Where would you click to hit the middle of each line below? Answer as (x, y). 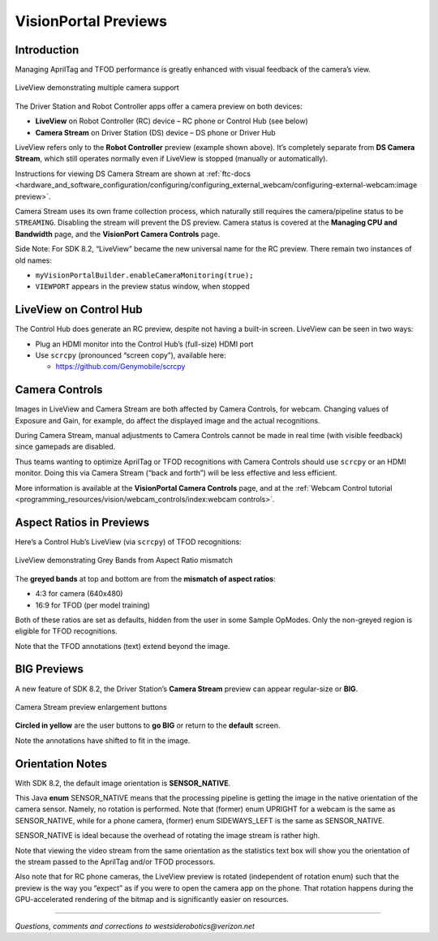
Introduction (47, 50)
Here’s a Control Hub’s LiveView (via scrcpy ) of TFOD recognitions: (129, 541)
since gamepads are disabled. (65, 447)
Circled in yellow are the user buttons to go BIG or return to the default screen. (148, 725)
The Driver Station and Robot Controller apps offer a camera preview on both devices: (159, 106)
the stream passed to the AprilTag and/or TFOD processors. (115, 862)
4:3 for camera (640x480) (79, 594)
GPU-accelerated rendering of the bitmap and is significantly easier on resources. (152, 900)
